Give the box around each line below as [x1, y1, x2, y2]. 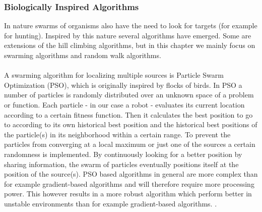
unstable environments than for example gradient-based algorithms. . [4, 198, 217, 208]
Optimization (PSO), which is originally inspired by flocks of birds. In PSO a [4, 79, 242, 90]
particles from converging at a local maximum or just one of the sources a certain [4, 139, 255, 149]
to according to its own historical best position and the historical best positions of [4, 119, 257, 130]
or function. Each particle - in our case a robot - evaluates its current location [4, 99, 245, 110]
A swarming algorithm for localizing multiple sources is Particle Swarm [4, 70, 224, 80]
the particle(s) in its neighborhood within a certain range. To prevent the [4, 129, 231, 139]
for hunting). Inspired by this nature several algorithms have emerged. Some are [4, 30, 251, 40]
